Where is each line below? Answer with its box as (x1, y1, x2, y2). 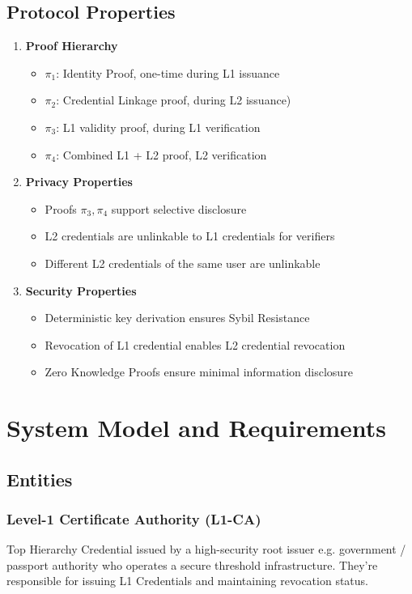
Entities (6, 466, 73, 491)
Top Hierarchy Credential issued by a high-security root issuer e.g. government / (6, 541, 406, 558)
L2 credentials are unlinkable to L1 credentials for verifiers (45, 227, 335, 244)
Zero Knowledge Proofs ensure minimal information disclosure (45, 363, 353, 380)
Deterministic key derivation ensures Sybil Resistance (45, 309, 310, 326)
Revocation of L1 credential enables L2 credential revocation (45, 336, 346, 353)
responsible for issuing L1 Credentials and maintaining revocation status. (6, 572, 368, 589)
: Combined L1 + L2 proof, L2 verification (56, 146, 267, 163)
